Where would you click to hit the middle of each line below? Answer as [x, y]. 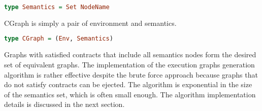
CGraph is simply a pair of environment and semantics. [90, 23]
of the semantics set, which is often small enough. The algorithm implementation [130, 94]
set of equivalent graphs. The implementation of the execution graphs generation [129, 64]
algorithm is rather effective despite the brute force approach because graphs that [131, 74]
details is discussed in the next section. [64, 104]
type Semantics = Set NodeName [57, 7]
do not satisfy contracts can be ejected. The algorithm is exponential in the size [128, 84]
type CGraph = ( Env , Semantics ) [59, 39]
